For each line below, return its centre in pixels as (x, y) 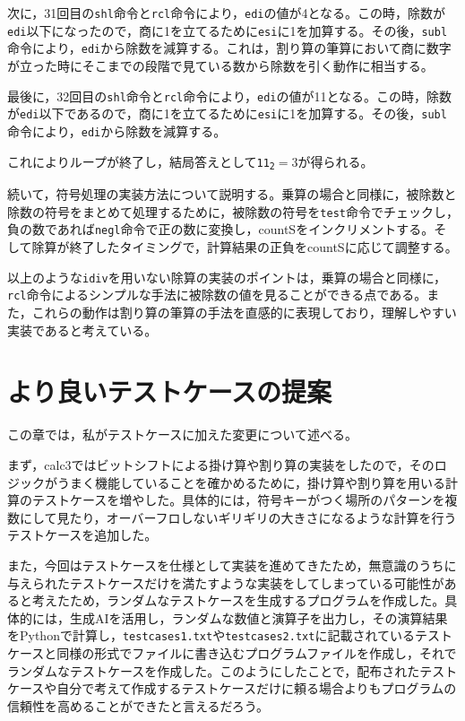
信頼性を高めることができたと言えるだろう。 (138, 705)
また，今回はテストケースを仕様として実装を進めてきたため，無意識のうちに (232, 565)
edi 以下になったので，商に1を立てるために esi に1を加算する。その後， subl (228, 30)
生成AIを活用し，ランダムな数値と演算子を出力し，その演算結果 (258, 617)
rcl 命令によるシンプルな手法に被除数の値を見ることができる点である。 (217, 295)
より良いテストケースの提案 (170, 391)
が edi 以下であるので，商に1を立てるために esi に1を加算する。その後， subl (227, 113)
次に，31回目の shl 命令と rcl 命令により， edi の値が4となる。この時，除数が (227, 13)
